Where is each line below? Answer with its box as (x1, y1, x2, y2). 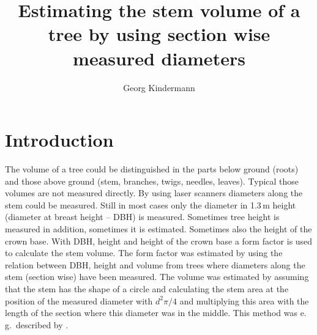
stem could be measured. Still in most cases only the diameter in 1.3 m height (5, 198, 296, 211)
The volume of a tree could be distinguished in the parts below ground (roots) (5, 163, 299, 175)
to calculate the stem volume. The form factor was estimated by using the (5, 246, 283, 259)
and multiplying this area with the (179, 294, 309, 307)
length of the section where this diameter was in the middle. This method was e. (5, 306, 307, 319)
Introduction (5, 127, 114, 152)
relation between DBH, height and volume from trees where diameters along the (5, 258, 305, 271)
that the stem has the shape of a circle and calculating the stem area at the (5, 282, 289, 295)
